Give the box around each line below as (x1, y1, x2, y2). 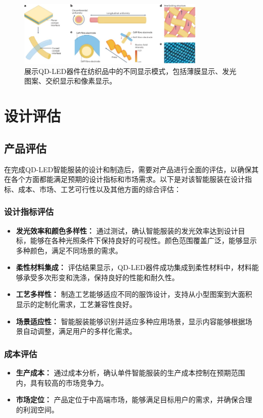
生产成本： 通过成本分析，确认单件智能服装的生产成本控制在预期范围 (16, 367, 245, 378)
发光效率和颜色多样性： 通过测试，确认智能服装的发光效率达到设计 (16, 225, 238, 236)
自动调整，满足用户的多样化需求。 (23, 326, 137, 336)
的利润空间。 (16, 404, 59, 414)
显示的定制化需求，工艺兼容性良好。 (16, 299, 137, 310)
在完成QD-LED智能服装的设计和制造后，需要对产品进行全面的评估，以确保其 (4, 164, 259, 174)
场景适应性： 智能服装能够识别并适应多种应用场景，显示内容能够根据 (16, 316, 245, 326)
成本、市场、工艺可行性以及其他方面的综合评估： (18, 183, 181, 194)
